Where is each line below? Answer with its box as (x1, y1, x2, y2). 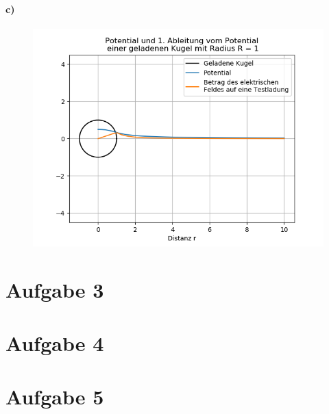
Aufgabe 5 (5, 383, 104, 411)
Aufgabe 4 (5, 328, 104, 357)
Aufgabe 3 (5, 275, 104, 303)
